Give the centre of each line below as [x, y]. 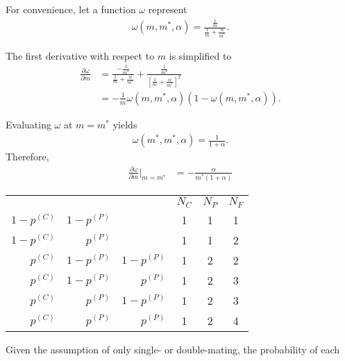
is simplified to [200, 55]
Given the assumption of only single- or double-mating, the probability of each [173, 349]
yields [125, 124]
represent [168, 9]
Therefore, [27, 157]
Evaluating [28, 124]
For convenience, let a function [71, 9]
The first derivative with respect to [80, 55]
